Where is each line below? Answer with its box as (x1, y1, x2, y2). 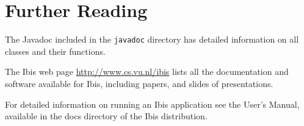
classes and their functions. (5, 44, 106, 57)
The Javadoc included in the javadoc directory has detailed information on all (5, 33, 299, 46)
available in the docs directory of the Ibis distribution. (5, 110, 208, 122)
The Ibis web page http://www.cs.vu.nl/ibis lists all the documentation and (5, 65, 289, 78)
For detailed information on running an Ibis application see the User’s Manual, (5, 97, 300, 110)
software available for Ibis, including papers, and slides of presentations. (5, 77, 273, 89)
